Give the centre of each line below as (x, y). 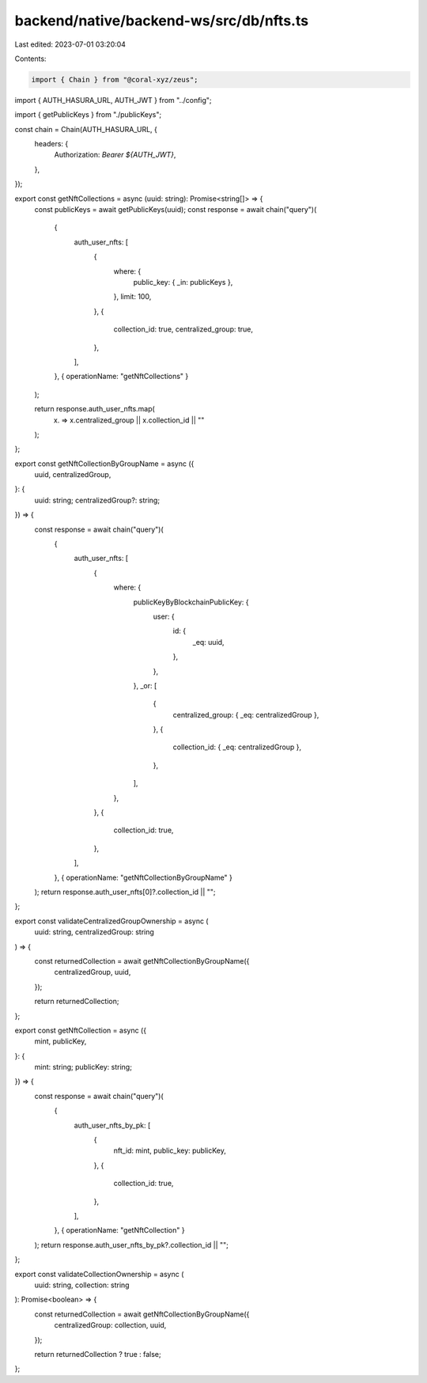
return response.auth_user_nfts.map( (95, 409)
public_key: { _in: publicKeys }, (183, 282)
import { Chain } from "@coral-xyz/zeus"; (115, 80)
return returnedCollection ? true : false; (98, 1354)
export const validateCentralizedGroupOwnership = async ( (111, 921)
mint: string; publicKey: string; (83, 1067)
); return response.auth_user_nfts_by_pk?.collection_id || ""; (132, 1245)
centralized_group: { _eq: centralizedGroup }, (246, 714)
